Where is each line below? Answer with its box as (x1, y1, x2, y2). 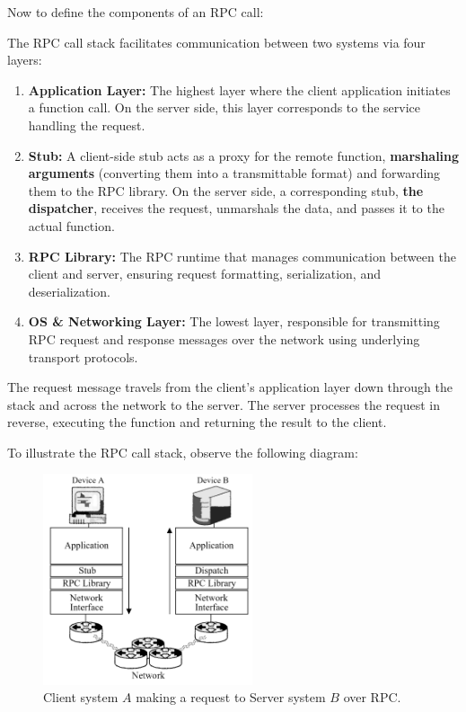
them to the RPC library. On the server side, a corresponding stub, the (28, 181, 424, 200)
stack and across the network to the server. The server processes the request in (7, 395, 440, 414)
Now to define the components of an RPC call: (7, 3, 264, 21)
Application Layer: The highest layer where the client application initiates (28, 80, 451, 99)
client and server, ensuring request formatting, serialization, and (28, 264, 381, 283)
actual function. (28, 216, 115, 235)
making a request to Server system (136, 688, 326, 707)
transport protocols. (28, 347, 138, 366)
